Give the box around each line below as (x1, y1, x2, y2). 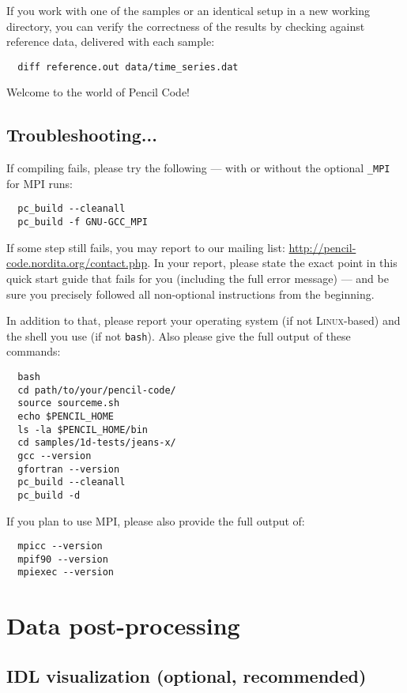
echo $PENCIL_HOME (17, 410, 115, 422)
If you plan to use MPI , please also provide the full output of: (6, 512, 305, 529)
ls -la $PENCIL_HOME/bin (17, 424, 148, 435)
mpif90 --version (17, 553, 108, 565)
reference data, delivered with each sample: (6, 33, 215, 50)
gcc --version (17, 450, 92, 461)
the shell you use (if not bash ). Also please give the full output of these (6, 327, 351, 344)
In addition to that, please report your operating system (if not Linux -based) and (6, 312, 401, 329)
